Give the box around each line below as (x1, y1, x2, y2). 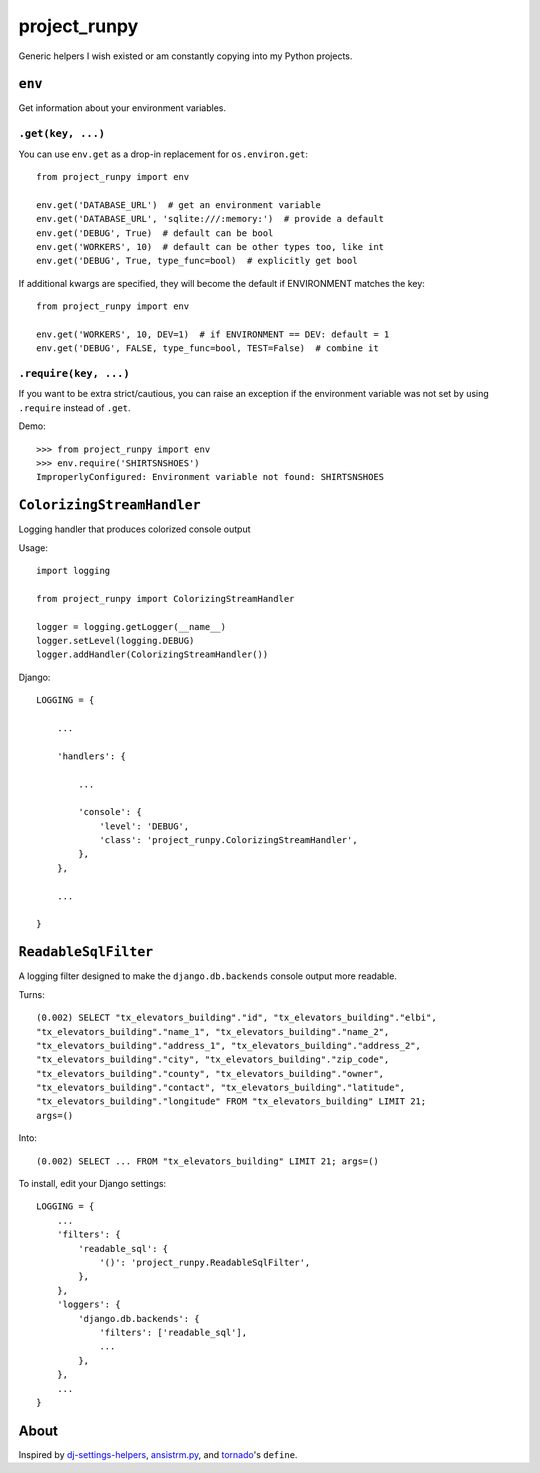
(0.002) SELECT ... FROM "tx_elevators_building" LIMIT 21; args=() (36, 1155, 379, 1167)
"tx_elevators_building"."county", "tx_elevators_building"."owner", (36, 1068, 385, 1079)
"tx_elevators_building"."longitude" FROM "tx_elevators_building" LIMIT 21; (36, 1096, 427, 1107)
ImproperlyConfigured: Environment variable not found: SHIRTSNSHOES (36, 471, 385, 483)
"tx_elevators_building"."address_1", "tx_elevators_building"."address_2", (36, 1040, 422, 1051)
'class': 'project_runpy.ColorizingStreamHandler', (99, 835, 359, 846)
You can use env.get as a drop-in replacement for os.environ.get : (18, 148, 309, 160)
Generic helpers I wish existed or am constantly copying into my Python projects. (18, 50, 353, 62)
